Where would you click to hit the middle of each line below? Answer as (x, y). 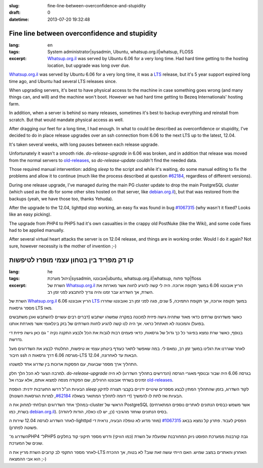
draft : (15, 13)
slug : (14, 6)
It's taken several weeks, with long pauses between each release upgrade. (84, 144)
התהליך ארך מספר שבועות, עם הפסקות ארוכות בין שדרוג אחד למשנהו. (74, 364)
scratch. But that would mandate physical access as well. (66, 120)
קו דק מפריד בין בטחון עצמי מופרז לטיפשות (71, 260)
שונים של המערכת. (26, 443)
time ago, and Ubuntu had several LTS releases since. (63, 81)
